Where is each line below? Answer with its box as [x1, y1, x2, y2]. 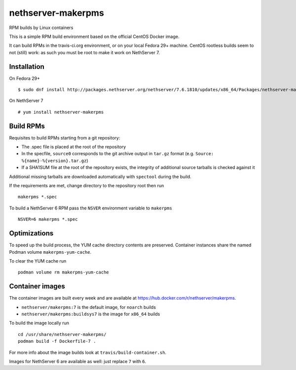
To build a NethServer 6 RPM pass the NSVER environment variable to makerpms [9, 205, 172, 211]
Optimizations [9, 229, 54, 237]
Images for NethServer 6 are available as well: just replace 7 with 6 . [9, 358, 147, 364]
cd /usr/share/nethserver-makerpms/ [18, 332, 107, 337]
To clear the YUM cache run [9, 258, 67, 264]
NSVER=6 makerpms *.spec [18, 217, 78, 222]
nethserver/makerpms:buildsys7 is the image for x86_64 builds [21, 311, 160, 317]
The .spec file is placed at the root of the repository [21, 144, 126, 150]
